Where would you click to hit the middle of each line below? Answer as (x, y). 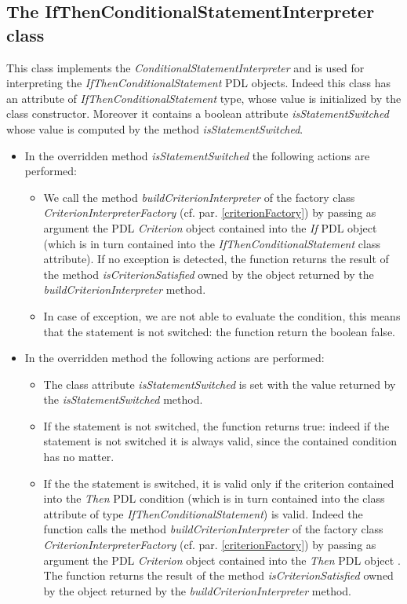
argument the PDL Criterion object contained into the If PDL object (210, 227)
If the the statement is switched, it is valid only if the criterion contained (219, 483)
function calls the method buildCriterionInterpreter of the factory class (213, 529)
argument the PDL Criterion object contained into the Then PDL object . (222, 560)
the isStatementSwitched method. (123, 399)
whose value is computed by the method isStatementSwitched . (155, 128)
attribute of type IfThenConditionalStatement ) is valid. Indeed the (203, 513)
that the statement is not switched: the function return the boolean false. (219, 331)
